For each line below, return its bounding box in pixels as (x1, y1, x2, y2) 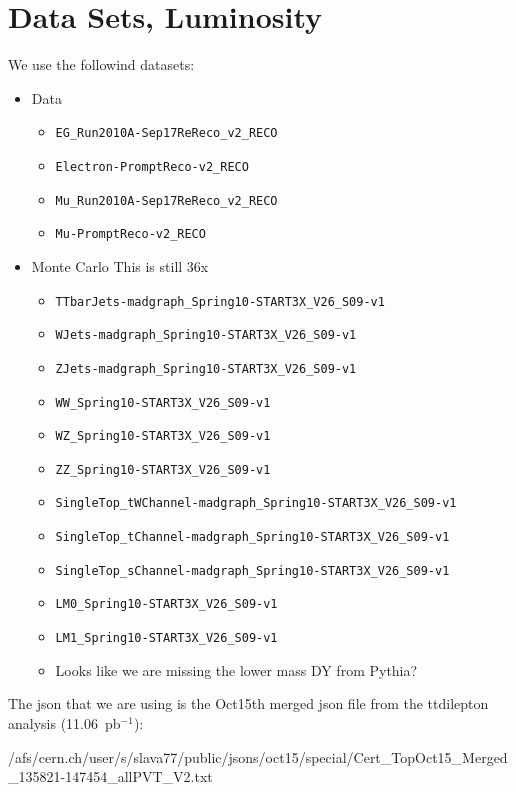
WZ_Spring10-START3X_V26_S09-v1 (55, 429, 271, 444)
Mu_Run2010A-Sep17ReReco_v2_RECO (55, 193, 278, 208)
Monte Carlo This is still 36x (31, 255, 209, 276)
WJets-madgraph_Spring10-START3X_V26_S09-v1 (55, 328, 357, 343)
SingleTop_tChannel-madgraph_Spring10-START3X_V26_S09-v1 (55, 530, 450, 545)
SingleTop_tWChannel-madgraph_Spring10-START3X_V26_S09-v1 (55, 496, 457, 511)
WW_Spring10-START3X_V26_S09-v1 (55, 395, 271, 410)
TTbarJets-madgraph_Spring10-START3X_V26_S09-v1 (55, 294, 385, 309)
